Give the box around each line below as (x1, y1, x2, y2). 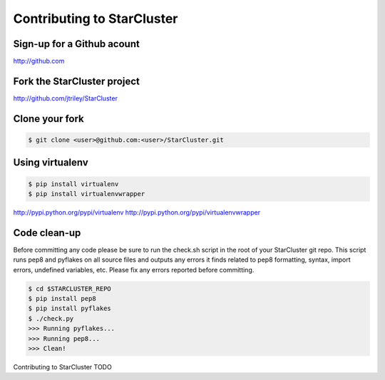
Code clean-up (13, 227, 81, 239)
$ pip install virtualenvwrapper (28, 190, 145, 197)
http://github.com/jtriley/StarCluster (13, 93, 118, 103)
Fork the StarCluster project (13, 75, 140, 87)
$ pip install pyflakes (28, 304, 112, 313)
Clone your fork (13, 113, 85, 125)
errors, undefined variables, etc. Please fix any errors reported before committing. (13, 265, 255, 274)
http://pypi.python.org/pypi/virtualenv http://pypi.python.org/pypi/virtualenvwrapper (13, 207, 260, 217)
